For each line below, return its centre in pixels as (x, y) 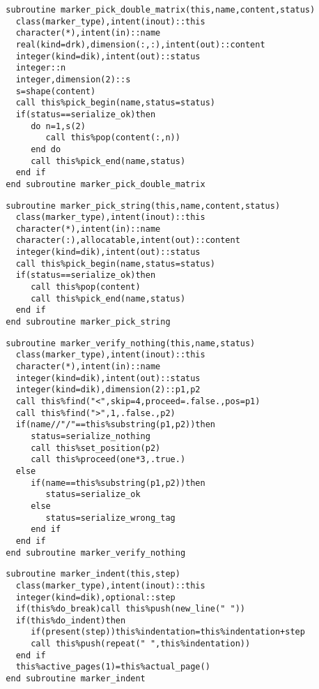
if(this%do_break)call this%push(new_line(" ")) (130, 609)
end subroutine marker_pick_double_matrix (106, 184)
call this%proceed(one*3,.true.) (108, 460)
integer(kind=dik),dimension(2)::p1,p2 (108, 390)
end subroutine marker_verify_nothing (96, 553)
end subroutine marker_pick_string (88, 322)
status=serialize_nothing (91, 436)
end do (46, 149)
